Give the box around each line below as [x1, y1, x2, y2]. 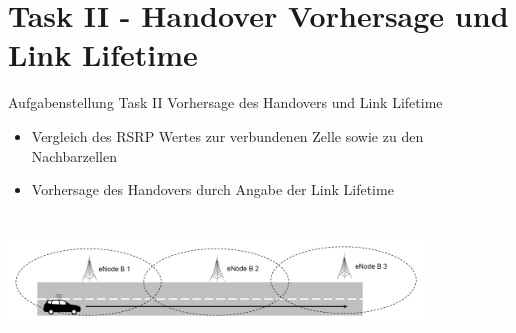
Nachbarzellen [31, 145, 118, 166]
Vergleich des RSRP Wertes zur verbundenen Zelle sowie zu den [31, 125, 424, 146]
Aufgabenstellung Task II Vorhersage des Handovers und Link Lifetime [8, 92, 443, 113]
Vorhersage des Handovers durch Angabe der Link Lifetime [31, 179, 394, 200]
